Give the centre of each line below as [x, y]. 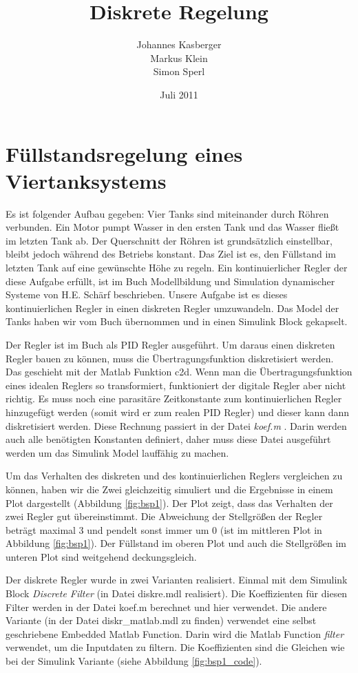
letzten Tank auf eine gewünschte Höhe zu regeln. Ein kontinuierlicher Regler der [177, 267]
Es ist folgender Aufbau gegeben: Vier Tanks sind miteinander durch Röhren [167, 213]
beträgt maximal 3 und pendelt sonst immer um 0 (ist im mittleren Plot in [164, 529]
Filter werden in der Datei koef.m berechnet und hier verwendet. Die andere [166, 607]
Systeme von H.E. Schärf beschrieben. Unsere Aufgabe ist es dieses [147, 294]
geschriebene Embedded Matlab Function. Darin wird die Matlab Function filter [175, 633]
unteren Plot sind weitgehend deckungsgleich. [101, 556]
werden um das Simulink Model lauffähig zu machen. [117, 452]
